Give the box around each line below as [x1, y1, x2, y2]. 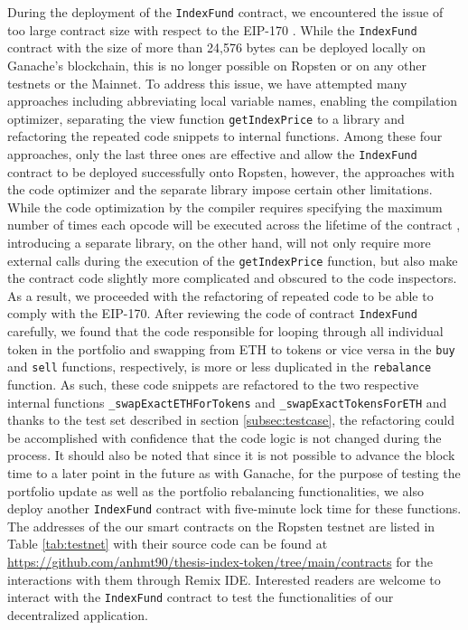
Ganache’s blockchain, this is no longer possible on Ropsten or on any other [7, 55, 427, 74]
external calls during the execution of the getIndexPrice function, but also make [7, 250, 458, 269]
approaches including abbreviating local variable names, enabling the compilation [7, 91, 458, 110]
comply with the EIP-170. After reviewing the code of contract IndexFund [7, 304, 417, 323]
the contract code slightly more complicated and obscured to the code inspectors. [7, 268, 457, 287]
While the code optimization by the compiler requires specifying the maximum [7, 197, 443, 216]
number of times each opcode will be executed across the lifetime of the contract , [7, 215, 461, 234]
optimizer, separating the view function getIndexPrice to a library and [7, 108, 405, 127]
